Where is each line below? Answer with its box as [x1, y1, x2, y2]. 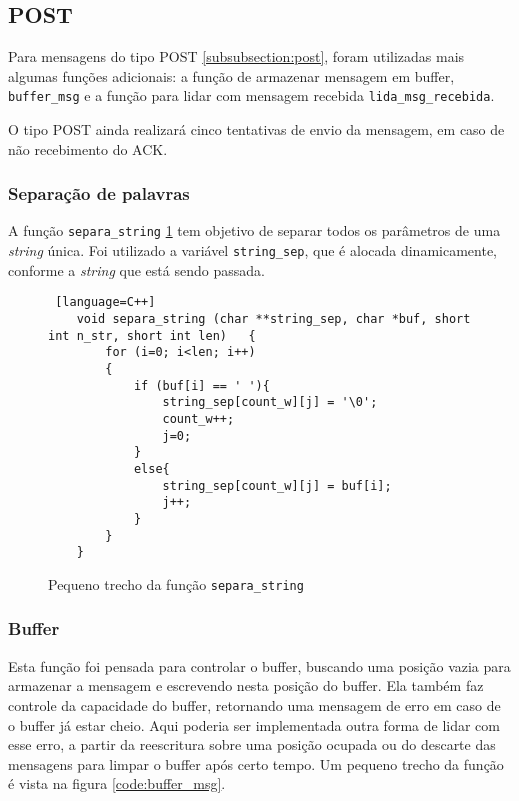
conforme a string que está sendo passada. [8, 259, 265, 280]
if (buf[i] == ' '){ [133, 378, 270, 393]
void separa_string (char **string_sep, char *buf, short [76, 312, 471, 327]
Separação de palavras [8, 181, 190, 206]
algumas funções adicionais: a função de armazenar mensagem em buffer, [8, 65, 455, 86]
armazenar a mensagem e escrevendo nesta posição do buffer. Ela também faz [8, 675, 484, 696]
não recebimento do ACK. [8, 138, 168, 159]
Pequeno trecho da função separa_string [48, 573, 304, 594]
